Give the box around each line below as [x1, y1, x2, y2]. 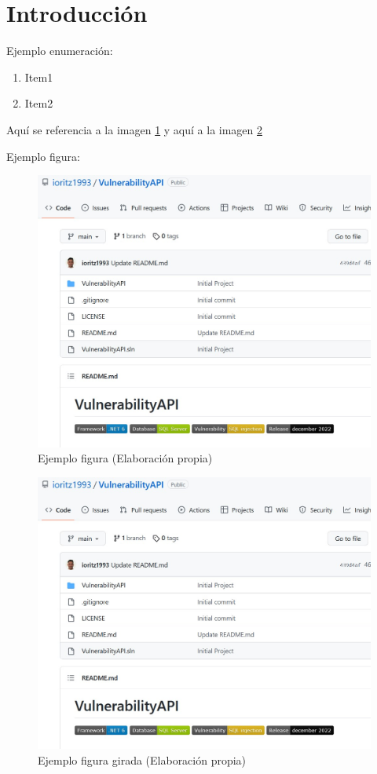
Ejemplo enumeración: [6, 42, 113, 59]
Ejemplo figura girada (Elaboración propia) [38, 752, 247, 768]
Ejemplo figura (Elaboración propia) [38, 450, 213, 466]
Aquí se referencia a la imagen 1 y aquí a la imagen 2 [6, 121, 263, 137]
